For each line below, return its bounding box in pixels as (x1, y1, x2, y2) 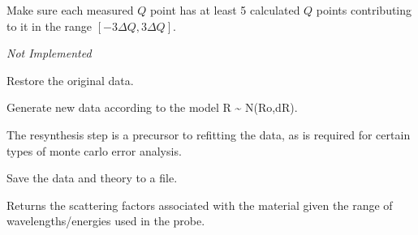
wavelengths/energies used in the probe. (6, 212, 205, 229)
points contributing (316, 2, 412, 18)
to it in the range (6, 17, 93, 34)
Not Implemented (6, 45, 92, 62)
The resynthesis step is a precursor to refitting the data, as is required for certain (6, 126, 411, 143)
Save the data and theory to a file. (6, 169, 178, 186)
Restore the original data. (6, 71, 134, 88)
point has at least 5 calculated (149, 2, 300, 18)
